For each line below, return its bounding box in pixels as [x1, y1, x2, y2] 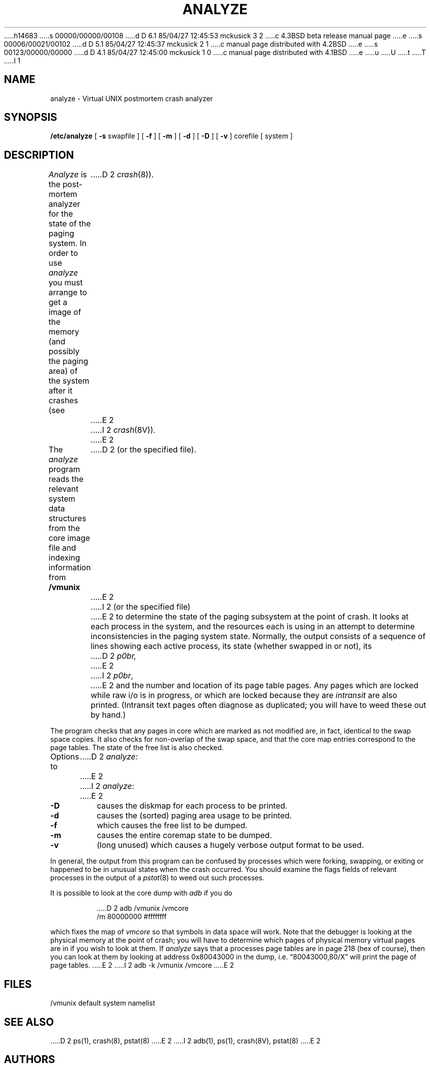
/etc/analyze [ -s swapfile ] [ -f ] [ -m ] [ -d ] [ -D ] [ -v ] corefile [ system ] [50, 132, 293, 140]
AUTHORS [4, 1053, 55, 1066]
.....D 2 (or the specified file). [90, 445, 196, 455]
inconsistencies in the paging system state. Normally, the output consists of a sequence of [90, 631, 426, 642]
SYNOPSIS [4, 111, 57, 124]
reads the [49, 474, 84, 484]
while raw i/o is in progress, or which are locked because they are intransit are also [90, 690, 397, 701]
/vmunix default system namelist [50, 999, 156, 1008]
